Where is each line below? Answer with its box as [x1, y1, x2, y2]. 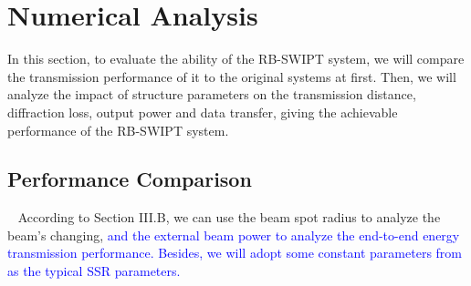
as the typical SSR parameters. [7, 261, 181, 281]
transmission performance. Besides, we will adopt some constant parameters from [7, 243, 462, 262]
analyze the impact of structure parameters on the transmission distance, [7, 85, 416, 104]
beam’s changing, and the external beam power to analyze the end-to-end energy [7, 225, 460, 244]
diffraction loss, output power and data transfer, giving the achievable [7, 102, 398, 121]
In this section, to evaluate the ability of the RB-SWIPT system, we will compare [7, 49, 465, 68]
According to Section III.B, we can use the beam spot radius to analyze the [17, 208, 441, 227]
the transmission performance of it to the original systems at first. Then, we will [7, 66, 456, 86]
